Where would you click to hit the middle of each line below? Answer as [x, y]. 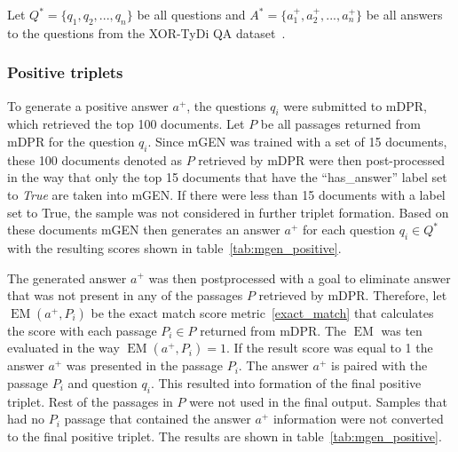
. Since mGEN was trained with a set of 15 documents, [297, 141]
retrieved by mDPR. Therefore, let [353, 295]
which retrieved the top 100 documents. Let [126, 124]
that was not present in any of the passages [125, 295]
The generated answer [67, 278]
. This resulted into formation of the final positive [286, 382]
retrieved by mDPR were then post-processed [322, 159]
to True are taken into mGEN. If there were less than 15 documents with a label [226, 194]
